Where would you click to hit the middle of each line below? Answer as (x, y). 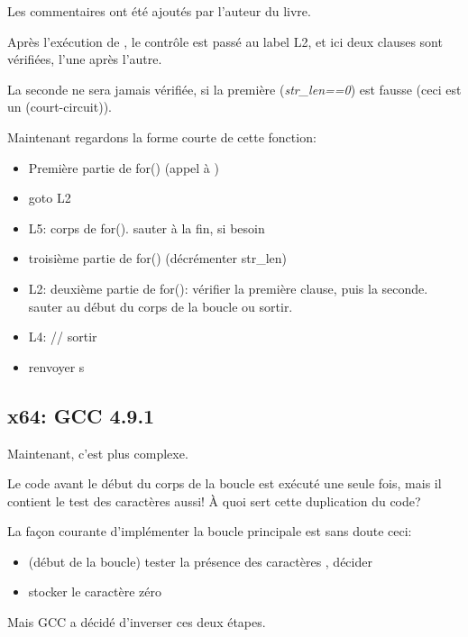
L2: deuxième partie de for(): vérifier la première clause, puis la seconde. (228, 288)
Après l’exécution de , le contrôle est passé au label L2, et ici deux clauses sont (225, 41)
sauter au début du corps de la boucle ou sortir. (161, 306)
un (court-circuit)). (60, 107)
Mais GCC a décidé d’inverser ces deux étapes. (137, 622)
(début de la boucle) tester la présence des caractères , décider (200, 561)
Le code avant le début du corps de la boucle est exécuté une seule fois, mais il (225, 483)
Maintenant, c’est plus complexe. (98, 453)
